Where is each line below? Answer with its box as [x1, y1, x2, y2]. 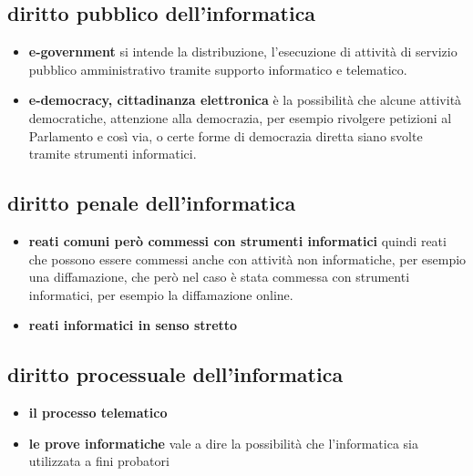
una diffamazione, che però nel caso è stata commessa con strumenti [28, 267, 410, 286]
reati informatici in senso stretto [28, 316, 238, 335]
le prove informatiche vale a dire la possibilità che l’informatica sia [28, 433, 418, 452]
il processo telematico [28, 403, 168, 422]
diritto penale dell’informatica [7, 189, 296, 217]
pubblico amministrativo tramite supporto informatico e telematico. [28, 59, 407, 78]
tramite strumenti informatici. [28, 144, 197, 163]
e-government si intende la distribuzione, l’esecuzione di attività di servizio [28, 42, 458, 61]
